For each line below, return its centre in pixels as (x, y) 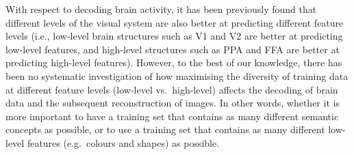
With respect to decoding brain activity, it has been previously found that (161, 9)
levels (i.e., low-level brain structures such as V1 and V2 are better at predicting (174, 36)
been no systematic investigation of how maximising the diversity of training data (177, 75)
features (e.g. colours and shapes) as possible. (123, 142)
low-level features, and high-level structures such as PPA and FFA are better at (173, 49)
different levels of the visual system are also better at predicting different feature (175, 22)
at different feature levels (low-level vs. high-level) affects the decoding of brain (172, 89)
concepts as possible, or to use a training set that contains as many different (165, 129)
